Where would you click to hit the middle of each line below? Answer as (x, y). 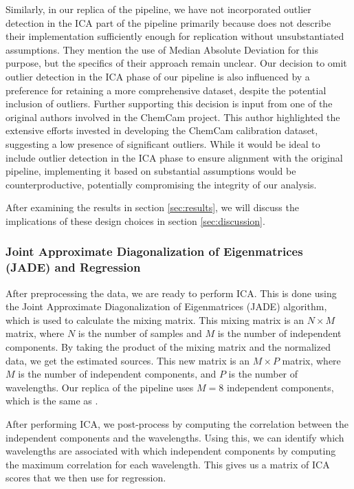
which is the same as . (52, 401)
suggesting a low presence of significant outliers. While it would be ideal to (163, 143)
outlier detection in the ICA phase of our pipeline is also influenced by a (158, 76)
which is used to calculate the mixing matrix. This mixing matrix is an (155, 319)
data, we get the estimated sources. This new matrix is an (128, 360)
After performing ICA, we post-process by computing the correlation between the (177, 423)
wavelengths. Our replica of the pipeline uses (100, 387)
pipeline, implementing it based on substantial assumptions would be (151, 171)
